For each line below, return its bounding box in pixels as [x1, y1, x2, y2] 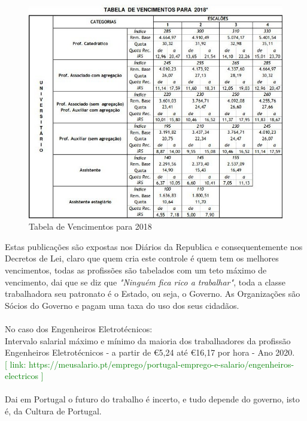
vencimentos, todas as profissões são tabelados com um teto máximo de [5, 263, 267, 276]
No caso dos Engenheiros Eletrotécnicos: [5, 322, 153, 335]
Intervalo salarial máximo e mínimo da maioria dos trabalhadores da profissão [5, 334, 291, 347]
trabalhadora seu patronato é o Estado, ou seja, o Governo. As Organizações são [5, 287, 300, 300]
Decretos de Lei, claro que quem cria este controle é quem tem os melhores [5, 252, 279, 264]
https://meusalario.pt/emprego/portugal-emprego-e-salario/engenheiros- [29, 357, 294, 370]
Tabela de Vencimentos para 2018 [29, 220, 152, 233]
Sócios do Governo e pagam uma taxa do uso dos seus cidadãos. [5, 299, 239, 311]
